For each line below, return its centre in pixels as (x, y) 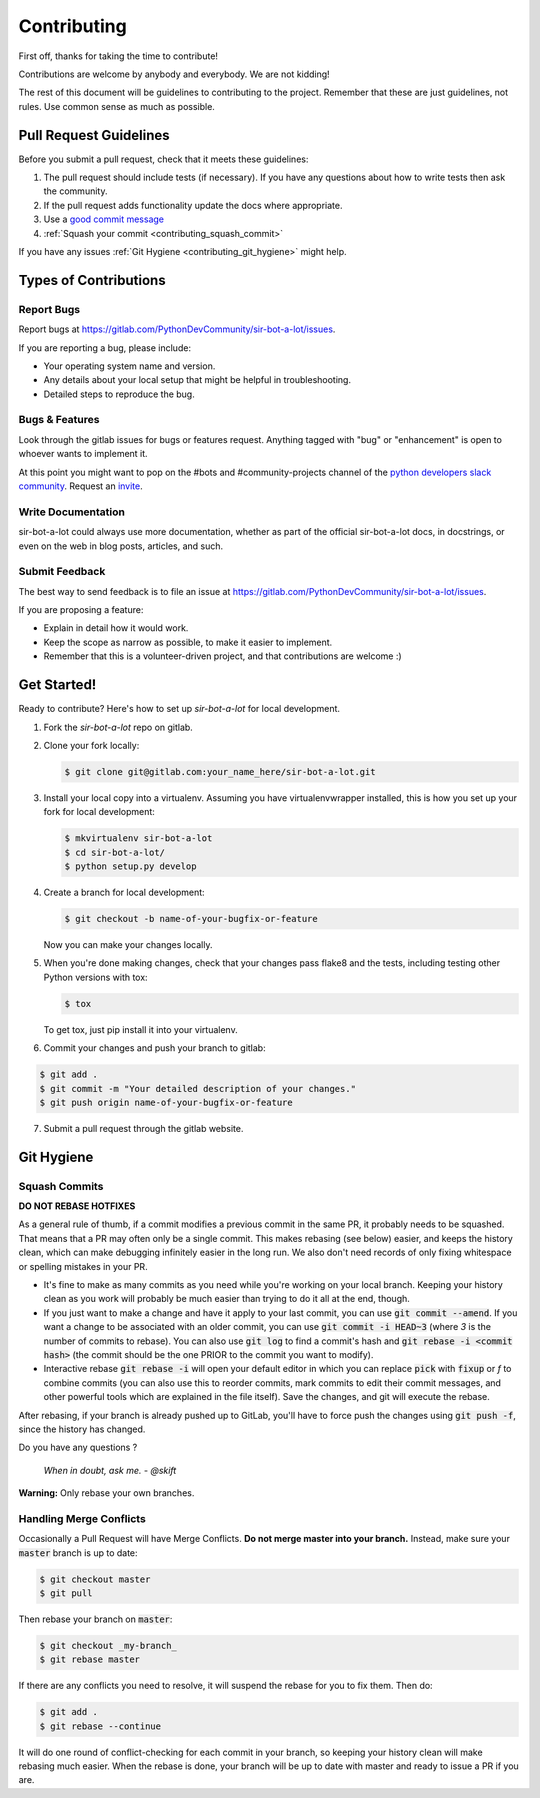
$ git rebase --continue (100, 1726)
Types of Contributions (92, 280)
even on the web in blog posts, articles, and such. (121, 546)
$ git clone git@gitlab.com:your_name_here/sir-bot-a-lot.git (220, 771)
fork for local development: (99, 812)
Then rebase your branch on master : (95, 1619)
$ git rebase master (89, 1659)
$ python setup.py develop (130, 866)
